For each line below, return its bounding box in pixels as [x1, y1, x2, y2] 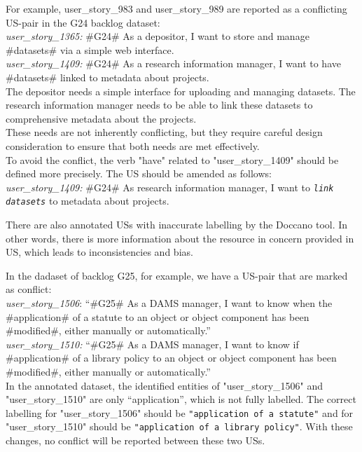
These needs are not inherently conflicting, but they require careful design [6, 125, 323, 139]
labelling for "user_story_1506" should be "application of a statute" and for [6, 405, 354, 420]
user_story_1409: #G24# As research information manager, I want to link [6, 179, 334, 194]
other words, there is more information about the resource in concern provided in [6, 231, 354, 245]
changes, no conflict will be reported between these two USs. [6, 433, 265, 448]
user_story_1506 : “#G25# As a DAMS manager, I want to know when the [6, 296, 333, 310]
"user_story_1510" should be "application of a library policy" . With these [6, 419, 353, 434]
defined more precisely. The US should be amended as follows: [6, 166, 272, 181]
